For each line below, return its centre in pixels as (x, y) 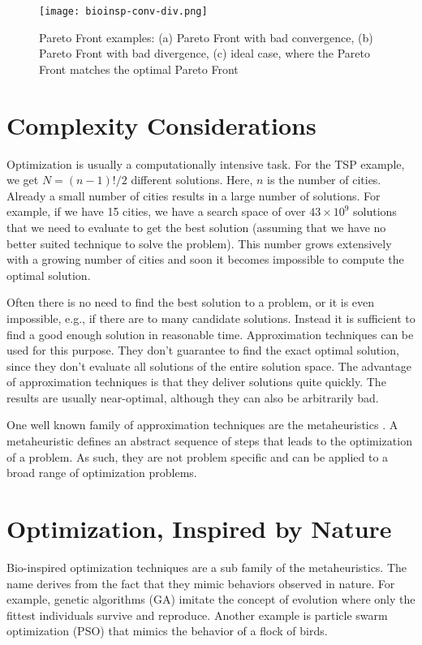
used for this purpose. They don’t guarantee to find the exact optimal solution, (203, 350)
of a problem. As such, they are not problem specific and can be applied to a (198, 456)
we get (23, 180)
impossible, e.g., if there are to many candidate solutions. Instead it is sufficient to (211, 318)
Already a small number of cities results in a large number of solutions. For (194, 195)
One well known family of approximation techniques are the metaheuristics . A (202, 425)
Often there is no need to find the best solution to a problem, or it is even (191, 302)
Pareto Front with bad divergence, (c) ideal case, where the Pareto (205, 53)
